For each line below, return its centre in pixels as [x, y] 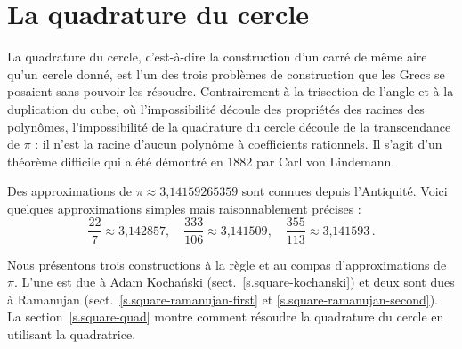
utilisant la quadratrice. [72, 333]
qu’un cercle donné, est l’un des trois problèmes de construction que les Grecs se [226, 73]
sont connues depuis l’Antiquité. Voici [344, 191]
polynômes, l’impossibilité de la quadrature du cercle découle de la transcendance [229, 126]
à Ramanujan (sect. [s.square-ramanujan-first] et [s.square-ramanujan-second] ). [223, 299]
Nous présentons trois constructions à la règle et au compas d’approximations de [227, 264]
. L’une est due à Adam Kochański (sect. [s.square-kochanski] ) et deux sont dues [234, 282]
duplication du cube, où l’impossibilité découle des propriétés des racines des [216, 108]
